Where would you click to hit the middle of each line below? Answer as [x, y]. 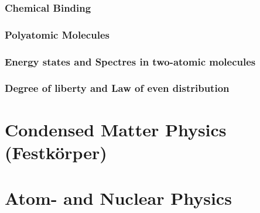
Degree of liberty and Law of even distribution [117, 88]
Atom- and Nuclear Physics [118, 198]
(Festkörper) [56, 152]
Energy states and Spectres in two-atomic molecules [130, 61]
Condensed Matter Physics [116, 129]
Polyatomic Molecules [57, 34]
